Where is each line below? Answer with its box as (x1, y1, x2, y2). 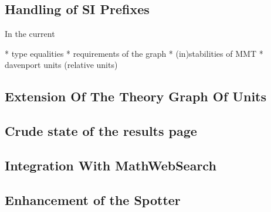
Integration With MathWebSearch (5, 156, 216, 174)
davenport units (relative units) (5, 59, 118, 71)
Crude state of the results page (5, 122, 197, 140)
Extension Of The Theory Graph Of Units (5, 87, 266, 105)
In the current (5, 28, 55, 40)
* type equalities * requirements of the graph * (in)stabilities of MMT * (5, 47, 263, 59)
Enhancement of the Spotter (5, 190, 181, 208)
